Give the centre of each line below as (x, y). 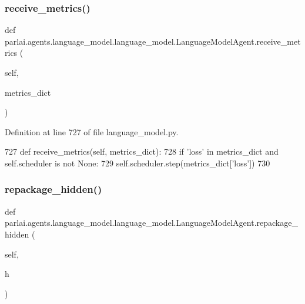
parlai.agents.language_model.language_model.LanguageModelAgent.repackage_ (151, 223)
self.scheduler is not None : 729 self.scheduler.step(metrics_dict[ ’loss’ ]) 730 (138, 163)
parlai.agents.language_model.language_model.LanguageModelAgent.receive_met (153, 41)
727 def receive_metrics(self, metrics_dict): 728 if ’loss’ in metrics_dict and (142, 151)
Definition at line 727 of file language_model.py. (92, 131)
